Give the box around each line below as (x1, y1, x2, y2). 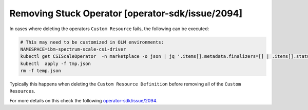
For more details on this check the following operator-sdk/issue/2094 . (9, 97, 158, 103)
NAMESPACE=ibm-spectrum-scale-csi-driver (20, 46, 126, 52)
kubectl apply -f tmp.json (20, 60, 91, 67)
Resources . (9, 88, 35, 94)
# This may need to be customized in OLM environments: (20, 39, 164, 45)
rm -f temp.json (20, 68, 62, 74)
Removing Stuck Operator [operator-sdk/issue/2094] (9, 8, 243, 19)
